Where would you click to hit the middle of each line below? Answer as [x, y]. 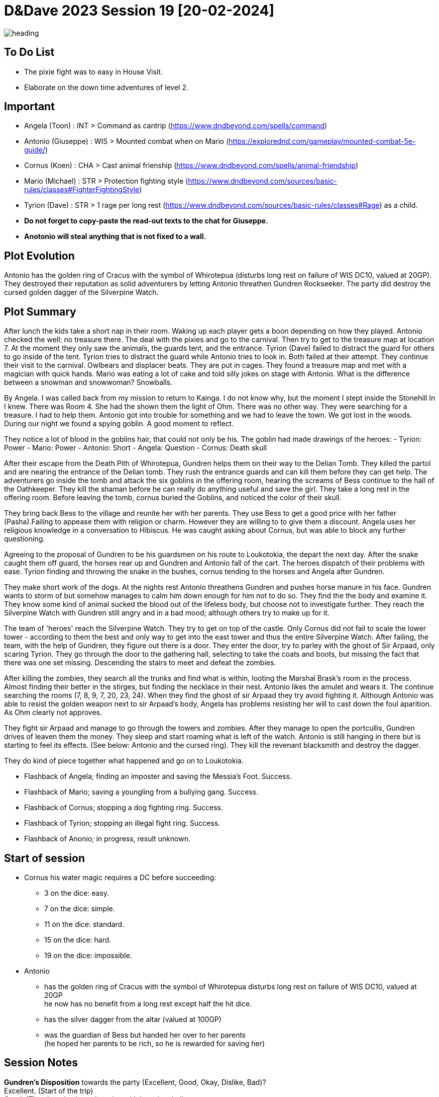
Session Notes [41, 1063]
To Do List [29, 52]
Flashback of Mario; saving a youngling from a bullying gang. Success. [141, 792]
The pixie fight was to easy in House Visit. [93, 71]
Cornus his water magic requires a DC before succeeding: [120, 877]
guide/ [35, 150]
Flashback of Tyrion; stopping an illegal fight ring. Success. [122, 823]
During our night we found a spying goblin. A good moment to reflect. [119, 424]
